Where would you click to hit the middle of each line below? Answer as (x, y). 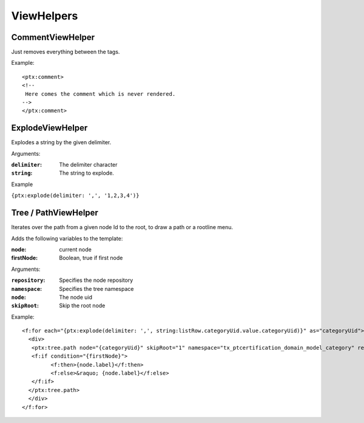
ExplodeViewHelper (49, 128)
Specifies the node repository (96, 280)
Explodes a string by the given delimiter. (61, 142)
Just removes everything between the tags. (66, 52)
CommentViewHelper (53, 37)
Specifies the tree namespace (96, 288)
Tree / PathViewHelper (55, 213)
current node (76, 249)
